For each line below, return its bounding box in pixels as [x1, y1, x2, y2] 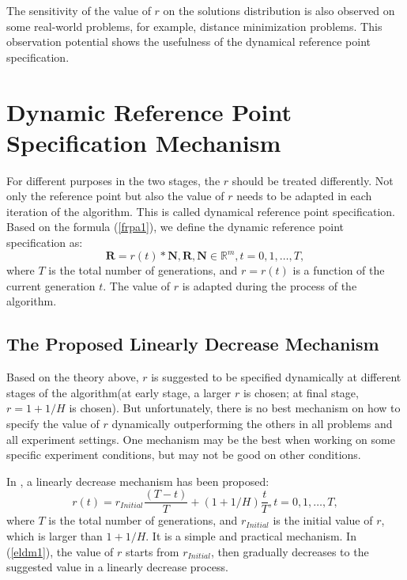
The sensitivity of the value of [6, 2, 151, 18]
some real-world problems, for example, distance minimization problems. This [6, 17, 383, 34]
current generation [6, 277, 96, 294]
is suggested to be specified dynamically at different [151, 369, 401, 385]
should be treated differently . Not [232, 172, 394, 188]
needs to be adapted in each [236, 188, 372, 204]
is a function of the [292, 262, 385, 279]
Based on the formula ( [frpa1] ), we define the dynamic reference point [6, 218, 345, 235]
